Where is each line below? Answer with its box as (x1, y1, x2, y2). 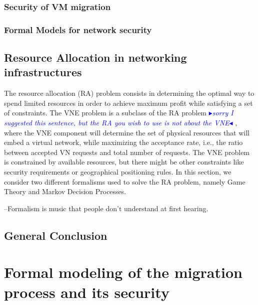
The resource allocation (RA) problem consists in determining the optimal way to (4, 88, 254, 98)
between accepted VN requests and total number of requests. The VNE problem (4, 146, 250, 157)
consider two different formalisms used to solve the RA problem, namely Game (4, 176, 245, 187)
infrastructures (4, 64, 82, 80)
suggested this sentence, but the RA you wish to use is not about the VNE (4, 117, 229, 128)
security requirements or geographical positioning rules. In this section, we (4, 167, 231, 177)
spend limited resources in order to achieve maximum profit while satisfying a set (4, 97, 253, 108)
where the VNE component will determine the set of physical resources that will (4, 127, 250, 137)
